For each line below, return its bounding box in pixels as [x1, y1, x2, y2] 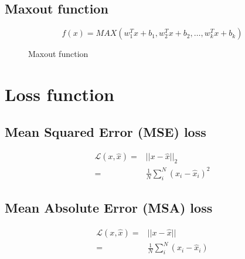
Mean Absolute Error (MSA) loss [5, 198, 213, 216]
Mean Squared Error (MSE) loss [5, 122, 206, 140]
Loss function [5, 82, 114, 106]
